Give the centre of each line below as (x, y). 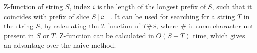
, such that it (232, 6)
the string (19, 26)
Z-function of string (34, 6)
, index (80, 6)
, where (167, 26)
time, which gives (219, 35)
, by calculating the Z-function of (90, 26)
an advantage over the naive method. (60, 45)
